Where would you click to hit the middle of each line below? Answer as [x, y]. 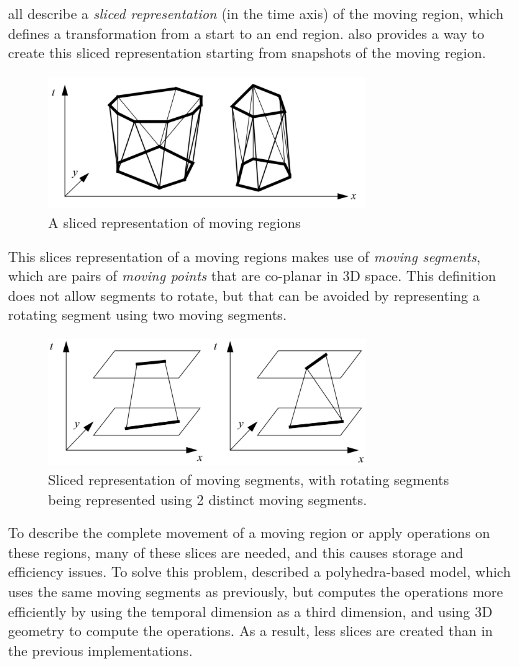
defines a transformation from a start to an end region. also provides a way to [246, 32]
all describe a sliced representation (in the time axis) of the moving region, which [256, 13]
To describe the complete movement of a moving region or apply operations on [249, 532]
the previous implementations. [100, 649]
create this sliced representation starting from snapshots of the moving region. [247, 52]
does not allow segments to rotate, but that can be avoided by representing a [244, 294]
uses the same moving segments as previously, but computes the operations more [256, 590]
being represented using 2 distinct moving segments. [207, 498]
